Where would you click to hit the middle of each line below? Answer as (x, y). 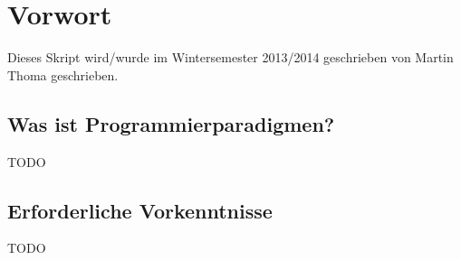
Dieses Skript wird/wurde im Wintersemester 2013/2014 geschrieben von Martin (230, 57)
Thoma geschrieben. (63, 74)
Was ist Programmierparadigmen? (171, 123)
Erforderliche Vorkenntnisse (140, 210)
